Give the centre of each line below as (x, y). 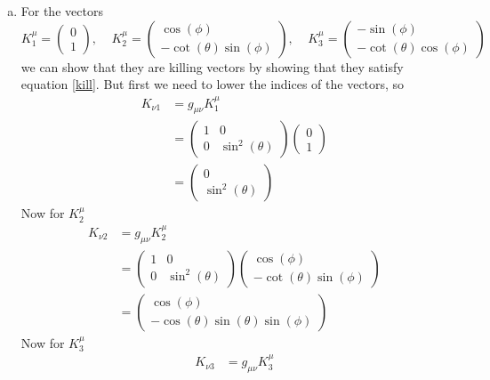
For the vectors (62, 11)
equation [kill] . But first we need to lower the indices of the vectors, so (213, 84)
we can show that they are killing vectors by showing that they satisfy (212, 66)
